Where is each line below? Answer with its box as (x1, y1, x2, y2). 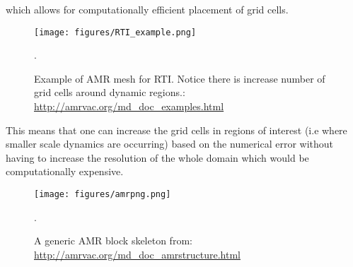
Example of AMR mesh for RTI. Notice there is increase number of (34, 71, 325, 85)
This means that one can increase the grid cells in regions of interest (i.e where (6, 122, 347, 137)
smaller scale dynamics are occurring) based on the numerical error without (6, 136, 333, 151)
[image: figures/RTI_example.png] (34, 27, 197, 37)
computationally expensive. (6, 164, 124, 179)
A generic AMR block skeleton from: (34, 233, 192, 248)
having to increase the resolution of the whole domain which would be (6, 150, 309, 165)
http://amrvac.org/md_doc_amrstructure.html (34, 247, 241, 261)
